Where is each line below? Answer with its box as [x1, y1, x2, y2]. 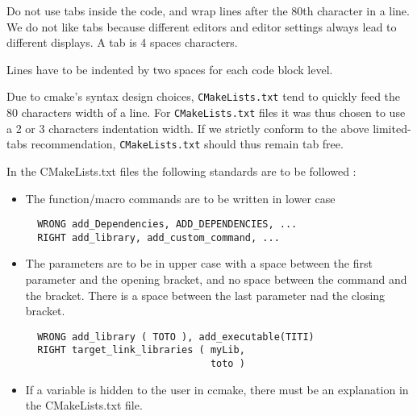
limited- [373, 119, 411, 136]
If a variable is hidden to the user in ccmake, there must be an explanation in [25, 381, 409, 397]
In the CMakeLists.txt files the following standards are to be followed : [6, 162, 357, 179]
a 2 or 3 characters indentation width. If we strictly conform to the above [6, 119, 369, 136]
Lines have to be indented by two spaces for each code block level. [6, 60, 333, 77]
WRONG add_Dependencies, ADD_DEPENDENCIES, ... [37, 218, 298, 231]
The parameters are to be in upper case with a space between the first [25, 255, 373, 272]
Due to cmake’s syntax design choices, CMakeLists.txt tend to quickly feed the [6, 88, 401, 105]
